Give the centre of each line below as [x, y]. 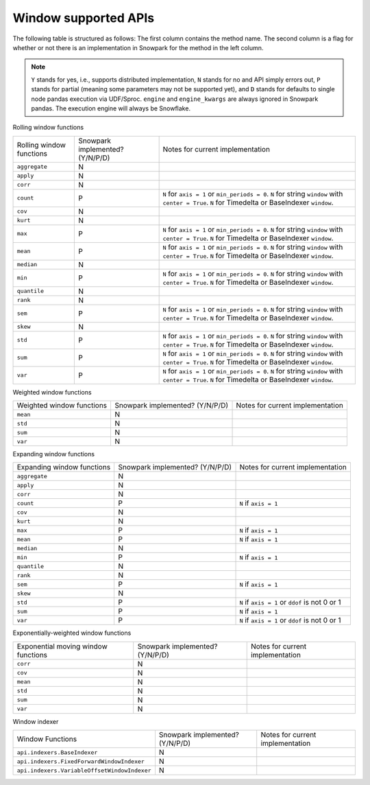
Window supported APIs [84, 18]
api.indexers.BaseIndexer [57, 752]
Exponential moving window [62, 646]
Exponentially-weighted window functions [72, 633]
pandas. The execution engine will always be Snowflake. [111, 108]
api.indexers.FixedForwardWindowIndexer [81, 761]
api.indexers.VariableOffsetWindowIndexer [84, 770]
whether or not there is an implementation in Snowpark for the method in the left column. [138, 47]
